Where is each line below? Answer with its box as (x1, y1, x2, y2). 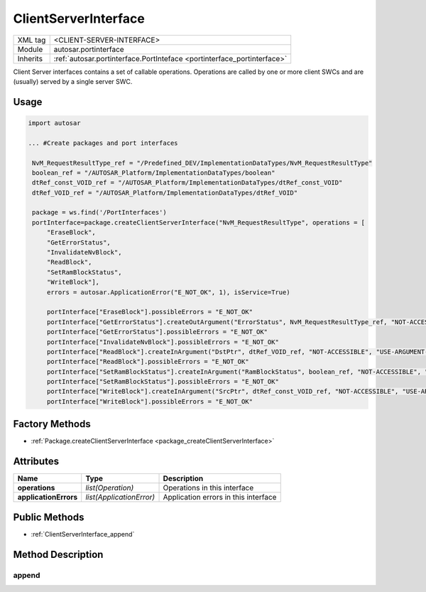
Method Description (13, 548, 104, 561)
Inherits (17, 53, 43, 63)
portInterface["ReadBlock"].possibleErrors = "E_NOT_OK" (46, 357, 249, 366)
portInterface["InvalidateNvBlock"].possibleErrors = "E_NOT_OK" (46, 338, 280, 346)
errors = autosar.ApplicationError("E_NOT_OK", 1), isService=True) (46, 288, 290, 296)
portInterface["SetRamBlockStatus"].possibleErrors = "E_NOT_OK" (46, 377, 280, 386)
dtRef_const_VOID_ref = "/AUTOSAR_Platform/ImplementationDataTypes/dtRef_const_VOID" (32, 178, 343, 187)
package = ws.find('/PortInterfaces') (32, 208, 167, 217)
